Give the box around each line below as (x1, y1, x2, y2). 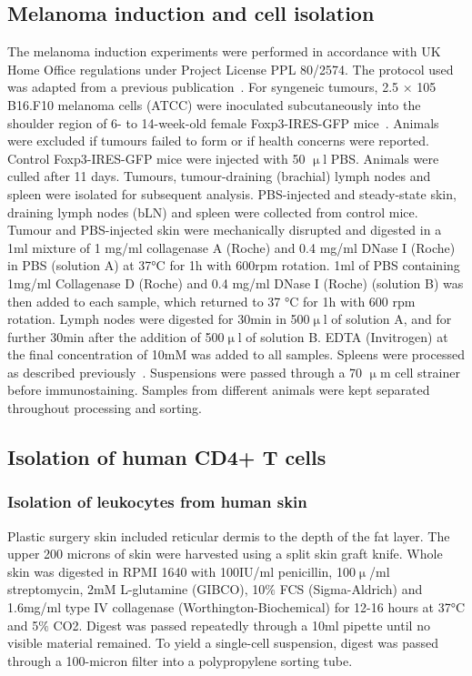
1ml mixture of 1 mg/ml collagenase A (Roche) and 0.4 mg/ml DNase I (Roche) (7, 237, 456, 257)
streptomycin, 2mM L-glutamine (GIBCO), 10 (7, 580, 266, 599)
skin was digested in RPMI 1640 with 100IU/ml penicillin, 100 (7, 561, 356, 580)
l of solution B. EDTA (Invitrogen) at (237, 327, 448, 346)
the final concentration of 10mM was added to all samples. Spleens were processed (7, 345, 465, 364)
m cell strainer (379, 362, 460, 381)
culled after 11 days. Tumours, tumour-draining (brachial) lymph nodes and (7, 166, 431, 186)
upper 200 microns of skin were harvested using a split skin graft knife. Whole (7, 544, 443, 563)
